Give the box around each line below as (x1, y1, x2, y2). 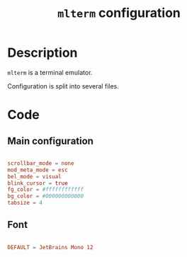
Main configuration (7, 135, 94, 147)
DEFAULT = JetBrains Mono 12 (7, 244, 93, 251)
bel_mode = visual (7, 173, 62, 180)
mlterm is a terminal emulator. (7, 68, 93, 76)
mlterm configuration (57, 5, 181, 21)
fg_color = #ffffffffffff (7, 186, 84, 193)
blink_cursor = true (7, 179, 69, 187)
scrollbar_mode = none (7, 159, 74, 167)
